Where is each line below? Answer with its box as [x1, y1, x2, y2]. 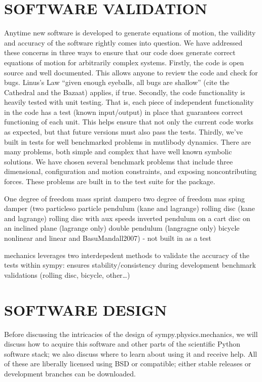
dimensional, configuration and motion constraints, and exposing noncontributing [4, 166, 257, 177]
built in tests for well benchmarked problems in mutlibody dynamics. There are [4, 136, 251, 147]
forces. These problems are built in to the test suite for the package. [4, 176, 215, 187]
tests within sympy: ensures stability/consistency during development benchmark [4, 260, 256, 270]
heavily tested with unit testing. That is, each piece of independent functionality [4, 97, 254, 107]
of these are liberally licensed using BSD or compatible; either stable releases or [4, 358, 251, 369]
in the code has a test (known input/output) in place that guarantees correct [4, 106, 243, 117]
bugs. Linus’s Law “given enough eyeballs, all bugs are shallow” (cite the [4, 77, 230, 88]
